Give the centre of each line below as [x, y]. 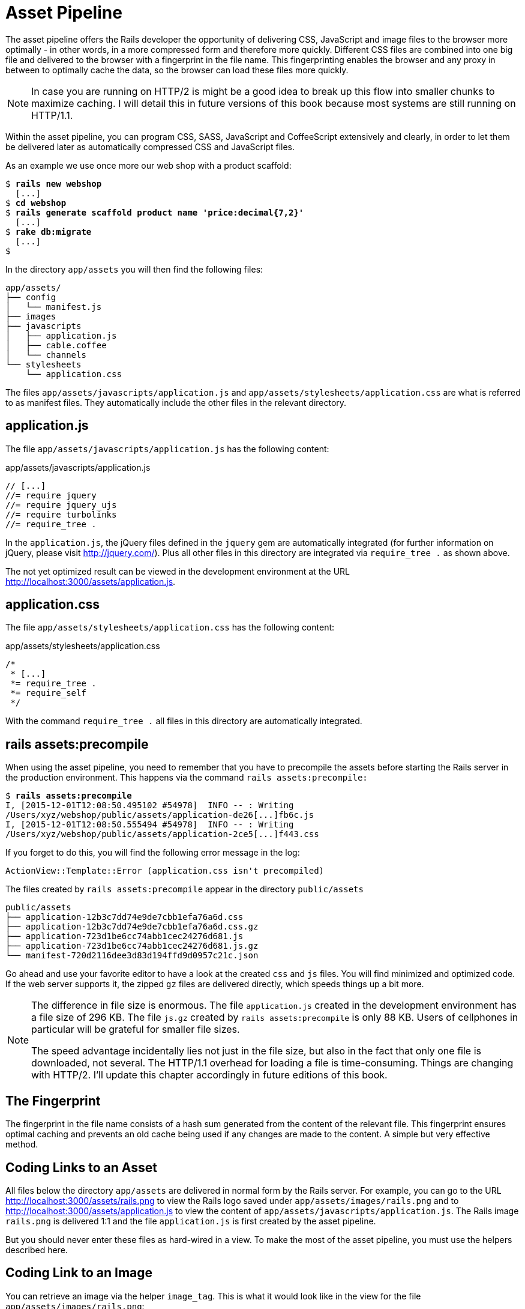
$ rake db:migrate [49, 231]
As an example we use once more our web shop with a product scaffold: [148, 165]
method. [22, 1144]
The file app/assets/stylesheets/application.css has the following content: [170, 627]
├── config [31, 297]
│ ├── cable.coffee [56, 345]
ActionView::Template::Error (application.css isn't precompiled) [165, 871]
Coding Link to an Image [79, 1273]
